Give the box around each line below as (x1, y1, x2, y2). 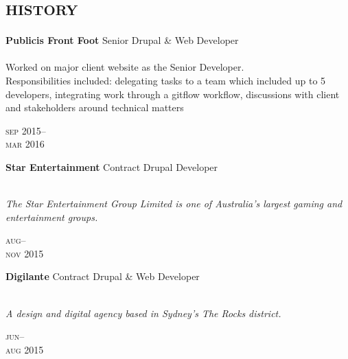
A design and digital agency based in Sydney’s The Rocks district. (5, 305, 281, 320)
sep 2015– (5, 123, 46, 137)
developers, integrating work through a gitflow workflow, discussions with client (5, 86, 340, 101)
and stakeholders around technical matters (5, 100, 184, 115)
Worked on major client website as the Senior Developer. (5, 60, 244, 74)
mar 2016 (5, 137, 45, 151)
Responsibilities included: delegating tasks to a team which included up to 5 (5, 73, 326, 87)
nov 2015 (5, 246, 44, 260)
